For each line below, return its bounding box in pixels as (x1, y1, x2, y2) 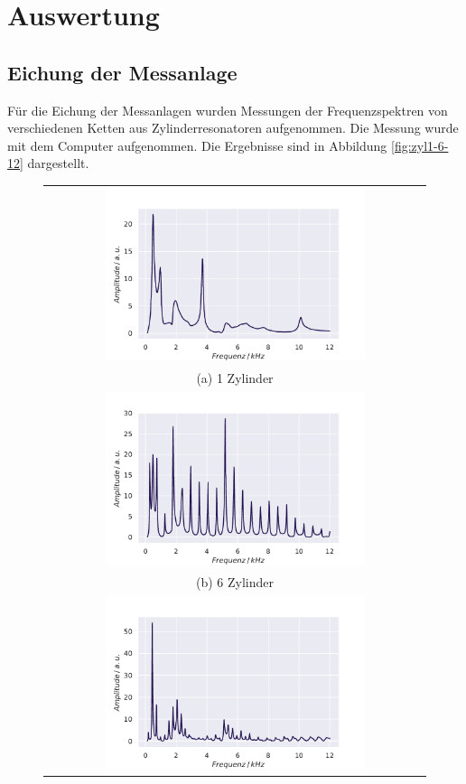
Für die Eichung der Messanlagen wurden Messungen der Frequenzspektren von (7, 100, 448, 119)
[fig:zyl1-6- (391, 135, 449, 154)
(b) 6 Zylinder (195, 572, 274, 591)
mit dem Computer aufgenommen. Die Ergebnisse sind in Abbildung (7, 135, 387, 154)
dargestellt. (27, 154, 89, 173)
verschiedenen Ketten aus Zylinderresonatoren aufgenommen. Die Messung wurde (7, 118, 459, 137)
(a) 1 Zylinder (196, 368, 274, 387)
